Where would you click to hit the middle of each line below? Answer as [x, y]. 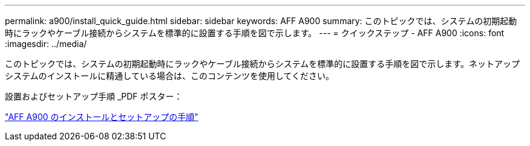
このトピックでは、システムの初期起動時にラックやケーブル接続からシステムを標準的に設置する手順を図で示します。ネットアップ [262, 64]
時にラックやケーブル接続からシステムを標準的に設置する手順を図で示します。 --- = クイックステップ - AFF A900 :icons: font [255, 33]
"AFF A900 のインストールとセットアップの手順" [102, 117]
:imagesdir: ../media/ [46, 44]
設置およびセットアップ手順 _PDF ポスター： [94, 96]
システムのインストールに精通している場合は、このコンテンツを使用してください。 [170, 76]
